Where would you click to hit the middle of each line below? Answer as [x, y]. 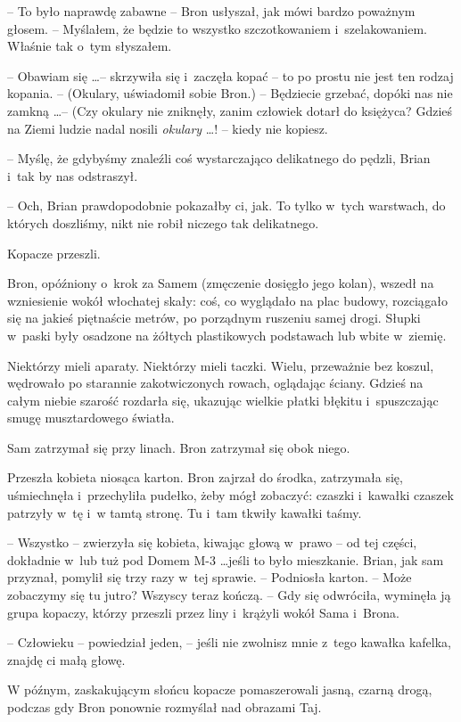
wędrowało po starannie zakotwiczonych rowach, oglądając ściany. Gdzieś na [215, 383]
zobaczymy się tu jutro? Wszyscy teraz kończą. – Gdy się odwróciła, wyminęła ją [229, 595]
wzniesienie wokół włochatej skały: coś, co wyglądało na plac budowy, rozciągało [227, 300]
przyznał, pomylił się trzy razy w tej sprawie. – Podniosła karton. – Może [210, 577]
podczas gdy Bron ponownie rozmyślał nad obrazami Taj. [165, 707]
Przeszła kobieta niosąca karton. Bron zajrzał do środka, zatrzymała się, [205, 477]
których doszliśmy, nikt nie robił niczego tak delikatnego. [163, 222]
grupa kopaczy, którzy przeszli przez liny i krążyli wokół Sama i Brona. [203, 612]
